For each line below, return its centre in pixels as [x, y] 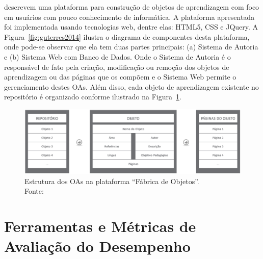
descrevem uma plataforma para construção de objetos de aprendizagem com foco [132, 7]
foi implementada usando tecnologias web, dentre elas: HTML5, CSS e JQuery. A [131, 27]
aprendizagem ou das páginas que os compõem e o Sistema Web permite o [120, 77]
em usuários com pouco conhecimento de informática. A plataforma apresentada [129, 17]
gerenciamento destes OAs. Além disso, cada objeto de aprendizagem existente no [131, 86]
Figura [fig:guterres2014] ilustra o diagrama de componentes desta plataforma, [127, 36]
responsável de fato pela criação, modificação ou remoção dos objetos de [117, 67]
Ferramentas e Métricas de [100, 226]
